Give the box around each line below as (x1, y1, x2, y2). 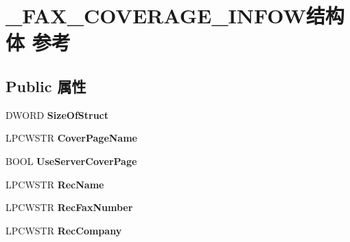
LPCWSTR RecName (5, 177, 104, 191)
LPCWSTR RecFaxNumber (5, 200, 133, 214)
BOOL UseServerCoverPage (5, 153, 137, 168)
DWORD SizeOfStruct (5, 107, 109, 122)
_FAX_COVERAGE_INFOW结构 (5, 1, 345, 30)
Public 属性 (5, 75, 86, 96)
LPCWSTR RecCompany (5, 223, 122, 237)
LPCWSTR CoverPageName (5, 131, 137, 145)
